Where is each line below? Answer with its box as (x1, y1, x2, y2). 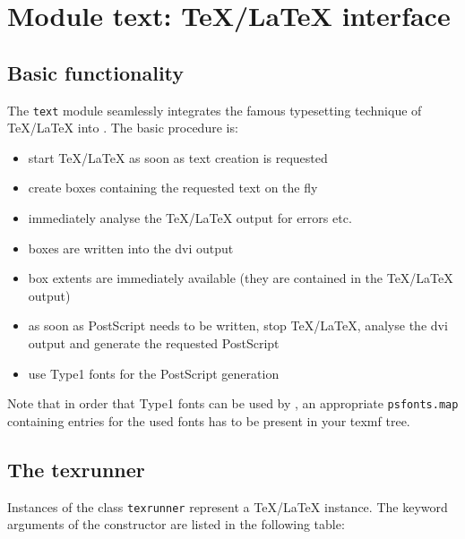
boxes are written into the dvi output (28, 238, 234, 257)
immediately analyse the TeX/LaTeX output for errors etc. (28, 209, 352, 227)
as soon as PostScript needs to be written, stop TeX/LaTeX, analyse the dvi (28, 316, 448, 335)
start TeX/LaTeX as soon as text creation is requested (28, 148, 328, 167)
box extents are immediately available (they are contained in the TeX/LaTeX (28, 269, 453, 287)
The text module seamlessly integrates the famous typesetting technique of (7, 100, 422, 119)
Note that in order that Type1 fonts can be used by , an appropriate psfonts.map (7, 394, 459, 413)
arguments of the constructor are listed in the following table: (7, 515, 345, 534)
